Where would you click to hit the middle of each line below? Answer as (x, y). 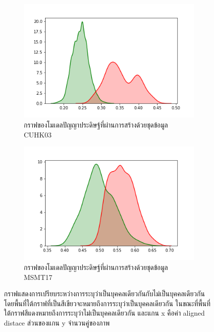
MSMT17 (38, 277)
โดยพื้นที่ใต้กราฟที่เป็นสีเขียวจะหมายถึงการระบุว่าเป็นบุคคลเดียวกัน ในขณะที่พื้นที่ (107, 303)
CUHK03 (38, 134)
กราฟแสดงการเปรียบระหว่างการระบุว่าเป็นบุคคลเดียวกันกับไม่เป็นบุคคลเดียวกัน (105, 294)
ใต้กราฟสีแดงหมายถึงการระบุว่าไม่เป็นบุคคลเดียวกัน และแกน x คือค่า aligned (105, 313)
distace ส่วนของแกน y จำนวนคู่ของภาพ (57, 323)
